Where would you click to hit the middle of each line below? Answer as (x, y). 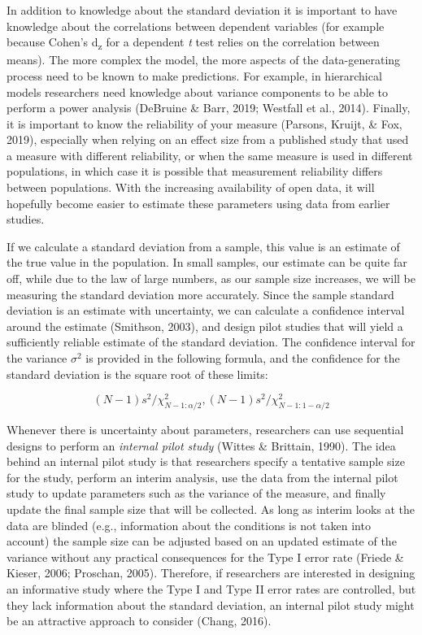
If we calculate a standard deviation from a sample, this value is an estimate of (203, 246)
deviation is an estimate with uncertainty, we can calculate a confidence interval (206, 310)
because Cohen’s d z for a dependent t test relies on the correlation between (193, 43)
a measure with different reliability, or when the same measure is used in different (210, 155)
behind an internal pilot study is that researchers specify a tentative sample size (206, 461)
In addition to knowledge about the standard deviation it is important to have (202, 10)
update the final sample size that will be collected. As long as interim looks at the (211, 509)
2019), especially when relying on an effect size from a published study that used (208, 139)
